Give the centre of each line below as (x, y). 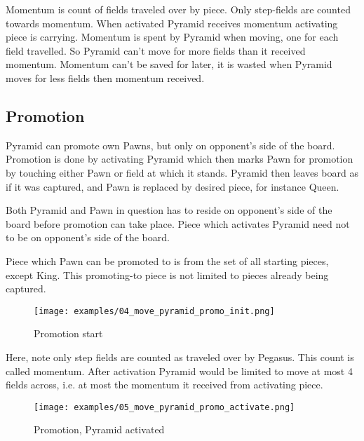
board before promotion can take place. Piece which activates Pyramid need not (178, 223)
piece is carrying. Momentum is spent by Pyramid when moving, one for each (172, 37)
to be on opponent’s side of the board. (88, 237)
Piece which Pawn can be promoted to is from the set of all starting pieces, (167, 260)
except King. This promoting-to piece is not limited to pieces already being (167, 274)
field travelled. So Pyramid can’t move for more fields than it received (156, 50)
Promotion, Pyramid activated (99, 429)
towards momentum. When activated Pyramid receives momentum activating (172, 23)
